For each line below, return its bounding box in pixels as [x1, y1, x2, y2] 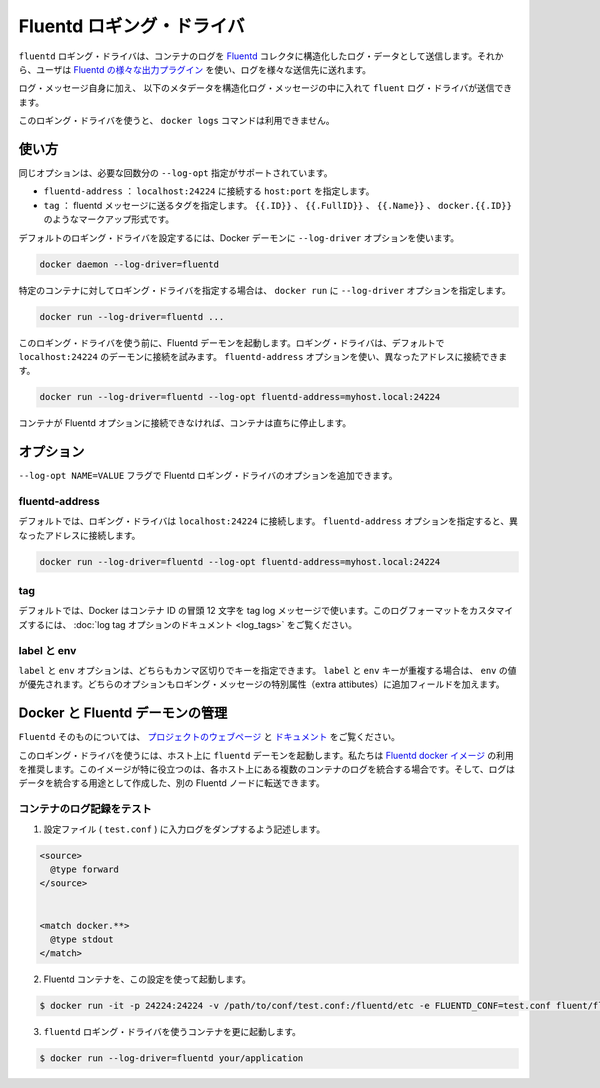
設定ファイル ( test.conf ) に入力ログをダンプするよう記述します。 [43, 823, 326, 835]
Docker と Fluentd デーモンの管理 [18, 705, 228, 722]
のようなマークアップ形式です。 [43, 213, 175, 225]
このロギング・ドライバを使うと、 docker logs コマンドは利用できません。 [18, 115, 335, 127]
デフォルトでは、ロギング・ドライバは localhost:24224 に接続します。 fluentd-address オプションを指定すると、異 [18, 515, 519, 527]
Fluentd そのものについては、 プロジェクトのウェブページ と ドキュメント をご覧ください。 [18, 731, 400, 743]
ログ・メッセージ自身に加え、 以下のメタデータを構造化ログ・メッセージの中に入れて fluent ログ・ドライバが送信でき [18, 82, 513, 94]
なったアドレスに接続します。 [18, 529, 141, 541]
